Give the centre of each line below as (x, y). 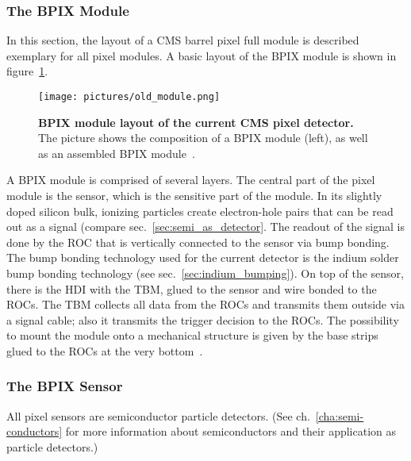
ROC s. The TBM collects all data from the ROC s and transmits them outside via (205, 304)
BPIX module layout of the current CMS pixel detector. (196, 122)
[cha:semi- (340, 415)
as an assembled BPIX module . (117, 153)
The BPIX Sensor (65, 386)
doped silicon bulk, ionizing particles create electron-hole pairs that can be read (200, 211)
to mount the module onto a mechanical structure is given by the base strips (192, 335)
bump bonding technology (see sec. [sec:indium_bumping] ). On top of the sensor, (205, 273)
